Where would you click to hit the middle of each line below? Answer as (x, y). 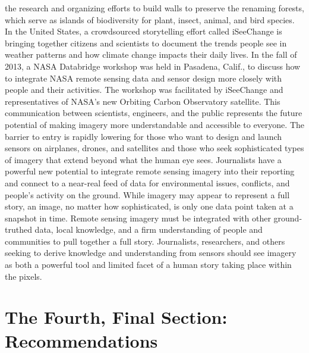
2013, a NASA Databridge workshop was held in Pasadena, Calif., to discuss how (153, 66)
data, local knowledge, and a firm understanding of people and (149, 229)
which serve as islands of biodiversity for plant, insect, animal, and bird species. (150, 19)
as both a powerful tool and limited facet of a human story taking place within (148, 265)
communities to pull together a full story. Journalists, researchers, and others (145, 241)
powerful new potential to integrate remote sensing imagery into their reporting (150, 171)
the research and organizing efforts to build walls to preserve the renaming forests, (154, 8)
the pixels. (23, 276)
